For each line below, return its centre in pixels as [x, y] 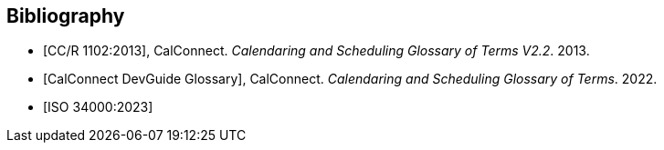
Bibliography [66, 16]
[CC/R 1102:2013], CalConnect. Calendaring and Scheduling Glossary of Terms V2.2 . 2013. [316, 51]
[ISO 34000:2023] [98, 107]
